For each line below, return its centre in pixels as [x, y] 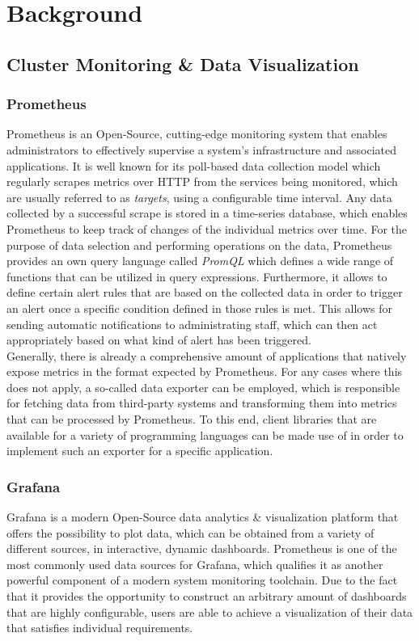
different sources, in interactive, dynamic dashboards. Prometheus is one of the [202, 548]
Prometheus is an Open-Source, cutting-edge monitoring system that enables [197, 134]
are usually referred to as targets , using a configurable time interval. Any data [199, 197]
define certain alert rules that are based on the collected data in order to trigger [205, 292]
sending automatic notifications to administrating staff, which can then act [192, 324]
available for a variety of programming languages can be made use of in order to [205, 434]
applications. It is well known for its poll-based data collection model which [194, 165]
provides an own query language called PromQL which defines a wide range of [200, 261]
